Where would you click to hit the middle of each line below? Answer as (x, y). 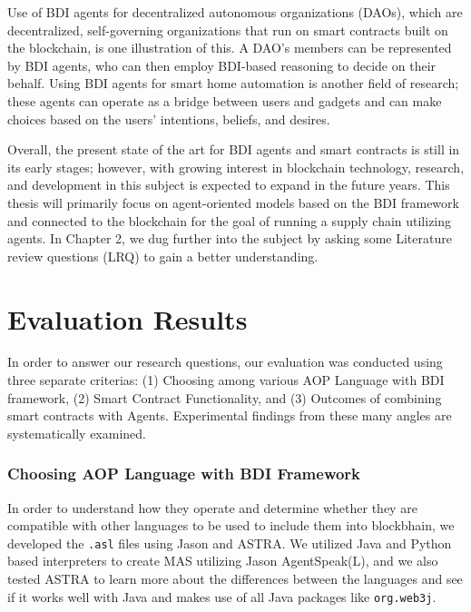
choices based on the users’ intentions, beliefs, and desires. (169, 118)
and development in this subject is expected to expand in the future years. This (229, 185)
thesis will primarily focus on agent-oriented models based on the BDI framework (233, 202)
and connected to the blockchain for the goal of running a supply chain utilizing (230, 220)
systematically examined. (77, 433)
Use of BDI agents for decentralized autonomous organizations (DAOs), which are (235, 12)
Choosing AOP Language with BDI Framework (184, 474)
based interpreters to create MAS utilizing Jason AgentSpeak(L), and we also (223, 561)
